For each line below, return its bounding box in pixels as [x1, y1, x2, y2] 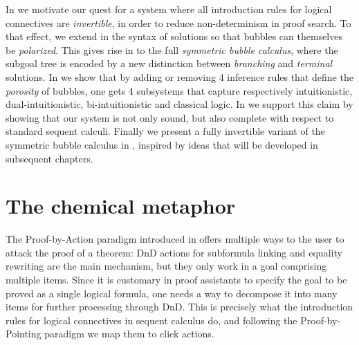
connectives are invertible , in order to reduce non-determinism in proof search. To [6, 15, 351, 30]
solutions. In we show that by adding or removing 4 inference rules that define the [6, 69, 353, 84]
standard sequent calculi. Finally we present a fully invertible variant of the [6, 124, 325, 138]
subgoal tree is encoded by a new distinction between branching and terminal [6, 56, 333, 71]
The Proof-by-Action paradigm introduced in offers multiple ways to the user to [6, 232, 344, 246]
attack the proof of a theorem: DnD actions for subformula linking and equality [6, 245, 342, 259]
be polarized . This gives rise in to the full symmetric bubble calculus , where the [6, 42, 338, 57]
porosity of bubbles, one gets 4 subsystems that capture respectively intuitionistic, [6, 83, 353, 97]
